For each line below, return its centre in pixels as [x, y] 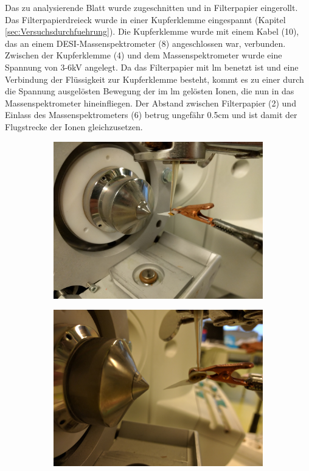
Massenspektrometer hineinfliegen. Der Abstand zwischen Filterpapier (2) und [151, 103]
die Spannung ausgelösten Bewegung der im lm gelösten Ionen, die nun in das [150, 91]
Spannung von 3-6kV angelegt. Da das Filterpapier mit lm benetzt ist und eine [152, 67]
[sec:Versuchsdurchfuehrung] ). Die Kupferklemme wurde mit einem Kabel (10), [152, 31]
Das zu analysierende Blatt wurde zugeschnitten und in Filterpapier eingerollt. [151, 7]
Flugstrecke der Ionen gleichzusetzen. [74, 126]
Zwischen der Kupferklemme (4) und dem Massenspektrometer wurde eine [144, 55]
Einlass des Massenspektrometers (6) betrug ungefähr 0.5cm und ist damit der [151, 115]
